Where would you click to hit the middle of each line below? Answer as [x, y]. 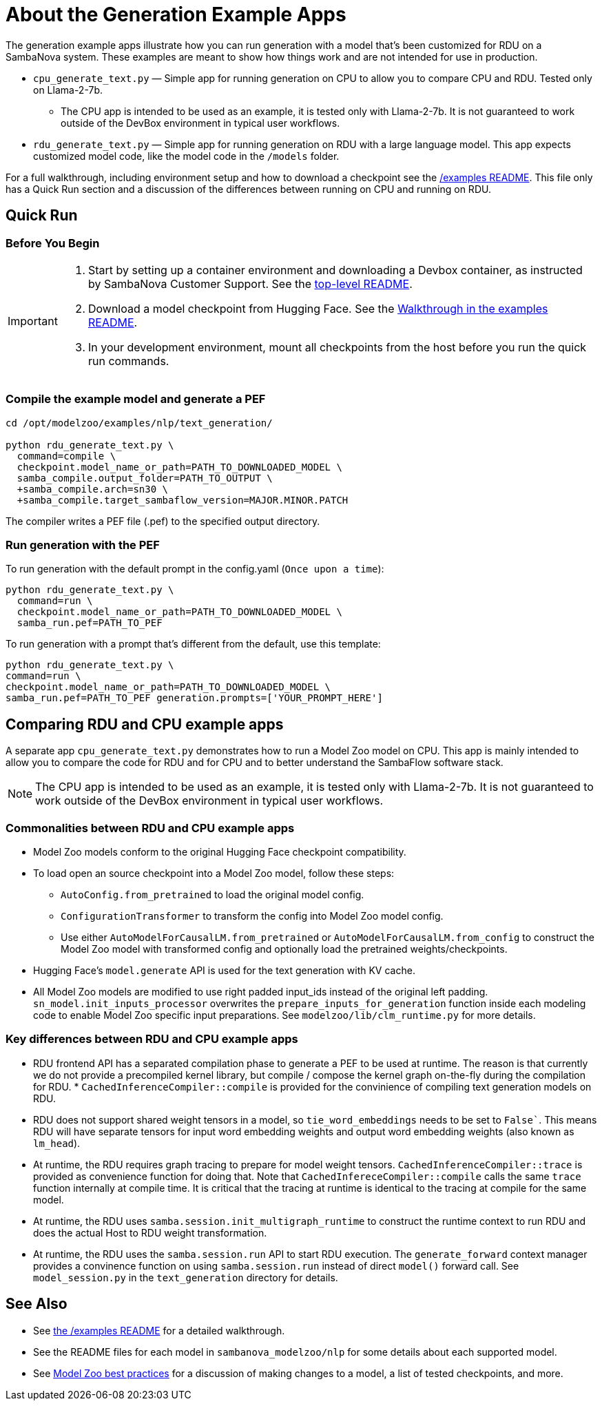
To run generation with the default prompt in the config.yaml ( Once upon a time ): [195, 569]
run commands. [128, 361]
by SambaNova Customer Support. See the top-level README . [250, 283]
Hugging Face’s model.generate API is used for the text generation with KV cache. [224, 971]
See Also [37, 1304]
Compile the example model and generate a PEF [136, 399]
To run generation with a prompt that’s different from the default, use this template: [193, 644]
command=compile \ [66, 456]
